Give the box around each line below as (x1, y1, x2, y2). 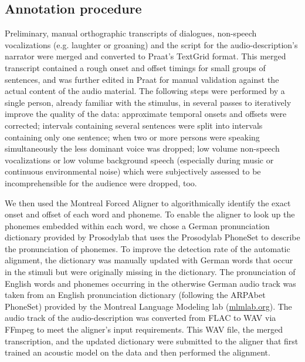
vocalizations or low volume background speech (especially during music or (5, 153, 274, 166)
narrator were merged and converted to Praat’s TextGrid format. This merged (5, 50, 286, 62)
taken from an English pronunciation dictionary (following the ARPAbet (5, 289, 266, 301)
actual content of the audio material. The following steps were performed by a (5, 85, 285, 97)
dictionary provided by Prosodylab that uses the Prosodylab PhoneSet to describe (5, 231, 300, 243)
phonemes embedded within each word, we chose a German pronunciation (5, 219, 270, 232)
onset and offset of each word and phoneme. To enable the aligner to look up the (5, 208, 295, 220)
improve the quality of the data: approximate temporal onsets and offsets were (5, 108, 287, 120)
